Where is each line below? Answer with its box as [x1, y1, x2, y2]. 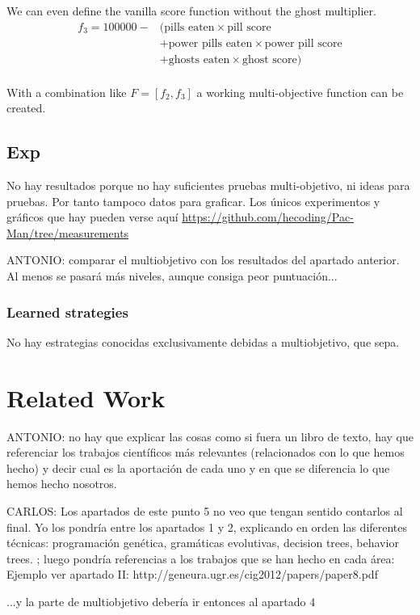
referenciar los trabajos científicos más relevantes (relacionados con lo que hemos [6, 444, 405, 461]
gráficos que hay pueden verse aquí [6, 209, 178, 225]
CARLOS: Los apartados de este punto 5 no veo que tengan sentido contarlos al [6, 502, 403, 519]
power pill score [264, 37, 342, 49]
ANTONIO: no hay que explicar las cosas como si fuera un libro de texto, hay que [6, 428, 414, 444]
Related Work [6, 381, 166, 414]
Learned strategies [6, 301, 128, 322]
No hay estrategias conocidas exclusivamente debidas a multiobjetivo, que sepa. [6, 333, 400, 350]
